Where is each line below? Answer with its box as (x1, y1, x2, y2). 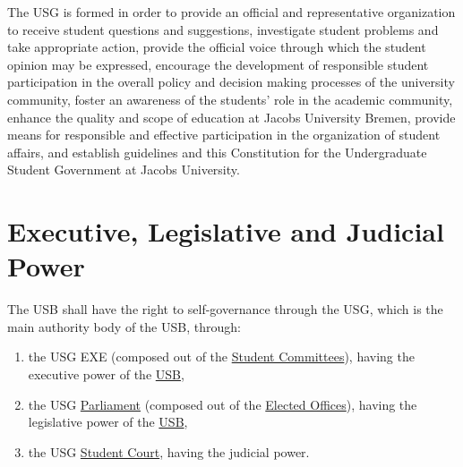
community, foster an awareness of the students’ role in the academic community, (7, 89, 453, 108)
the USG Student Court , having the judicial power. (28, 442, 310, 461)
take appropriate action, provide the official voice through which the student (7, 38, 426, 56)
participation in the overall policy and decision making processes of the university (7, 72, 455, 91)
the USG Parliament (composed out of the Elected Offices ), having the (28, 395, 417, 413)
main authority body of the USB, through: (7, 317, 241, 335)
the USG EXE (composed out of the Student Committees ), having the (28, 347, 415, 366)
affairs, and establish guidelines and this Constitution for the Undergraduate (7, 142, 427, 161)
